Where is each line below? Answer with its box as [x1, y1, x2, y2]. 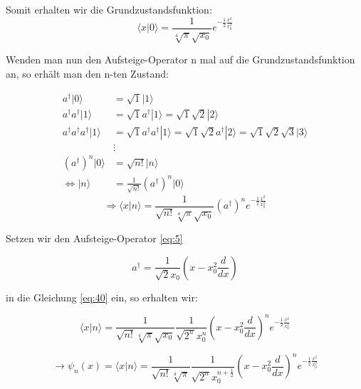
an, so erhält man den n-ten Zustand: [6, 66, 169, 81]
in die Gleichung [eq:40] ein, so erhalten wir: [6, 289, 198, 304]
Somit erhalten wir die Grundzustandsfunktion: [6, 2, 212, 16]
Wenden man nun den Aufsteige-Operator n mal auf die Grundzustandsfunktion [6, 52, 355, 67]
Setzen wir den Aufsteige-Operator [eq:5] [6, 231, 183, 246]
